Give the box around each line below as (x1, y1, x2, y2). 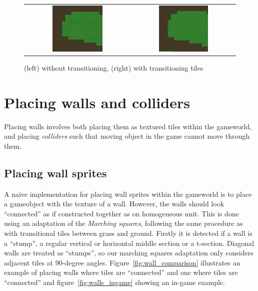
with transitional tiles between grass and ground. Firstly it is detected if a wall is (4, 228, 252, 238)
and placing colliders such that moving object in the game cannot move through (4, 131, 250, 141)
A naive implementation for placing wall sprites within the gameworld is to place (4, 188, 252, 199)
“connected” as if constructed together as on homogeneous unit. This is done (4, 208, 239, 218)
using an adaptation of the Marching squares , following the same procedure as (4, 218, 243, 228)
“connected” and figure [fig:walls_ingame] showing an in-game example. (4, 277, 225, 287)
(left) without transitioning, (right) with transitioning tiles (24, 62, 203, 73)
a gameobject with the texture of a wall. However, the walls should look (4, 198, 224, 209)
